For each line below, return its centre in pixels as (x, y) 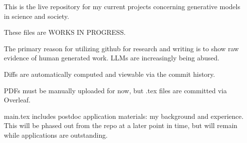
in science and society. (37, 16)
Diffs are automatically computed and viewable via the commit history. (109, 74)
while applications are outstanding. (56, 135)
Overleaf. (17, 100)
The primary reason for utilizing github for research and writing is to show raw (121, 48)
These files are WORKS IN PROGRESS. (65, 32)
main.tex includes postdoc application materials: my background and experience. (124, 116)
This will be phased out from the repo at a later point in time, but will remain (121, 125)
